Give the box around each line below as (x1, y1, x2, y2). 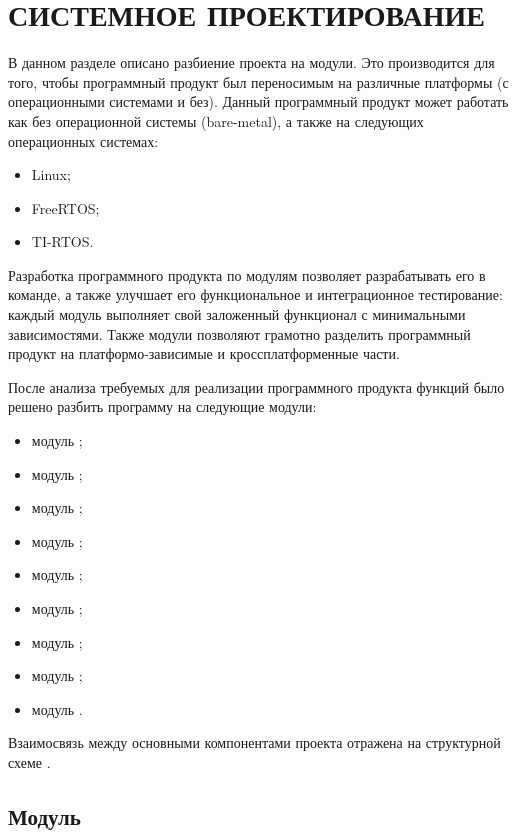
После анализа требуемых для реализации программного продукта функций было (8, 376, 505, 397)
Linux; (31, 164, 71, 185)
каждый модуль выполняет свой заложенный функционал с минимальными (8, 304, 466, 325)
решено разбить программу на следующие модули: (8, 396, 317, 417)
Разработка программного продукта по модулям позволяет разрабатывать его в (8, 264, 486, 285)
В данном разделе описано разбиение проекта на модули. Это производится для (8, 52, 495, 73)
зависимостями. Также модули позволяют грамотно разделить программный (8, 323, 471, 344)
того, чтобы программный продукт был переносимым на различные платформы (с (8, 71, 509, 92)
